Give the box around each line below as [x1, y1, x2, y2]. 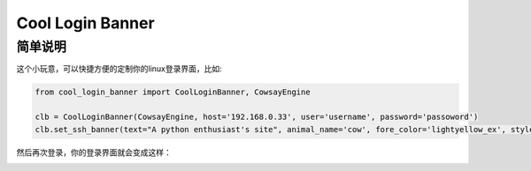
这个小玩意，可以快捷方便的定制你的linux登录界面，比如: [16, 63, 223, 74]
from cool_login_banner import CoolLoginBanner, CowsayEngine [35, 87, 311, 97]
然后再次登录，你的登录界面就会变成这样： [16, 146, 172, 158]
